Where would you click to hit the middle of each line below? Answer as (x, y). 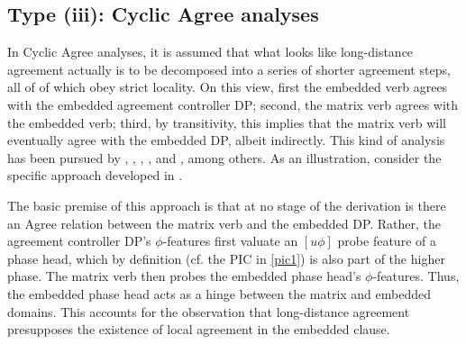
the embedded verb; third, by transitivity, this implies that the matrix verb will (227, 122)
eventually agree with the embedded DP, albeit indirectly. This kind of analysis (226, 140)
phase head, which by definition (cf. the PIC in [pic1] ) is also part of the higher (226, 258)
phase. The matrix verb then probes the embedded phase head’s (184, 276)
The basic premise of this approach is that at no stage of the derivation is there (227, 205)
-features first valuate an (230, 241)
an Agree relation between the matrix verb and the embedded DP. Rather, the (224, 223)
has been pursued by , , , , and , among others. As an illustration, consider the (224, 157)
